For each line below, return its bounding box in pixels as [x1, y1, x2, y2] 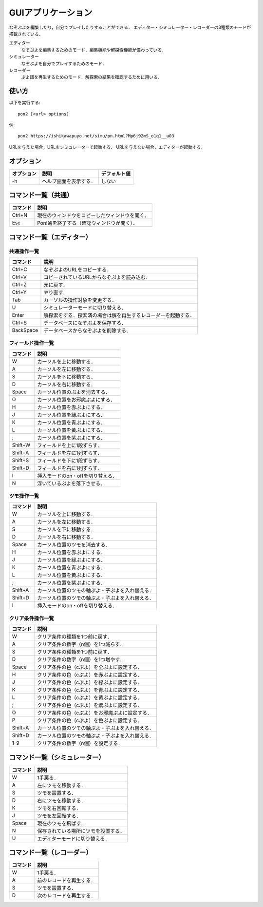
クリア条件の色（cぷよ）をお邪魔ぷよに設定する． [37, 710, 152, 716]
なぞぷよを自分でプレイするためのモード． [21, 60, 107, 66]
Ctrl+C [12, 266, 28, 272]
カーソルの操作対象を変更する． [43, 296, 117, 303]
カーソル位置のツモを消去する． [37, 541, 111, 548]
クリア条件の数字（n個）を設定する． [37, 740, 123, 747]
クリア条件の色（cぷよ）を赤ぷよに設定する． [37, 672, 143, 678]
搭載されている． [9, 31, 43, 37]
